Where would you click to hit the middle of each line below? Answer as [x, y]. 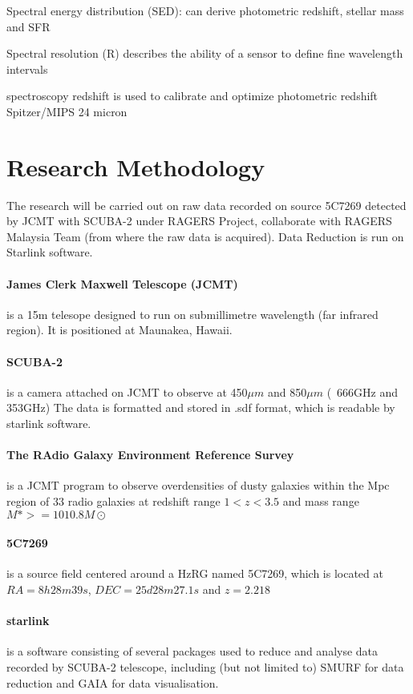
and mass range [321, 501]
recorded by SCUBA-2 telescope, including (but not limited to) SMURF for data [205, 666]
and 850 [287, 391]
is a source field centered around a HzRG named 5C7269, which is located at [195, 573]
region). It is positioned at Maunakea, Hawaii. [119, 330]
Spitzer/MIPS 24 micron [67, 111]
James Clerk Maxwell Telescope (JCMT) [122, 283]
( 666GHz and [362, 391]
